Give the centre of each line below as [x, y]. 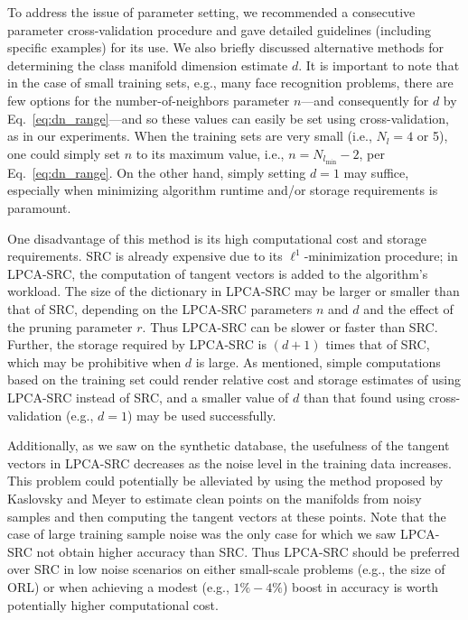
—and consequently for [365, 100]
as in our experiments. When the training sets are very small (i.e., [190, 136]
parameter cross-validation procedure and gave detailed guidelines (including [220, 29]
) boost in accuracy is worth [361, 586]
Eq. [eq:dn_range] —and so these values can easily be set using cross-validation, [228, 118]
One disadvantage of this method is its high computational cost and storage [217, 238]
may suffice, [376, 172]
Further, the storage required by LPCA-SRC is [137, 344]
